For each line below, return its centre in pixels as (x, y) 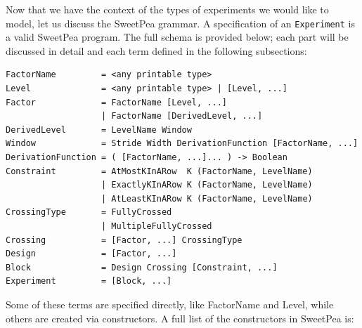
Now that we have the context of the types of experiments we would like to (167, 9)
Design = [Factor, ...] (91, 254)
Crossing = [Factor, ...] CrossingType (124, 240)
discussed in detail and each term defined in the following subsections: (156, 50)
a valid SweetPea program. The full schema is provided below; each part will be (177, 37)
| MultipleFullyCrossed (157, 226)
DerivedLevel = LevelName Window (99, 130)
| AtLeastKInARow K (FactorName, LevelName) (207, 198)
